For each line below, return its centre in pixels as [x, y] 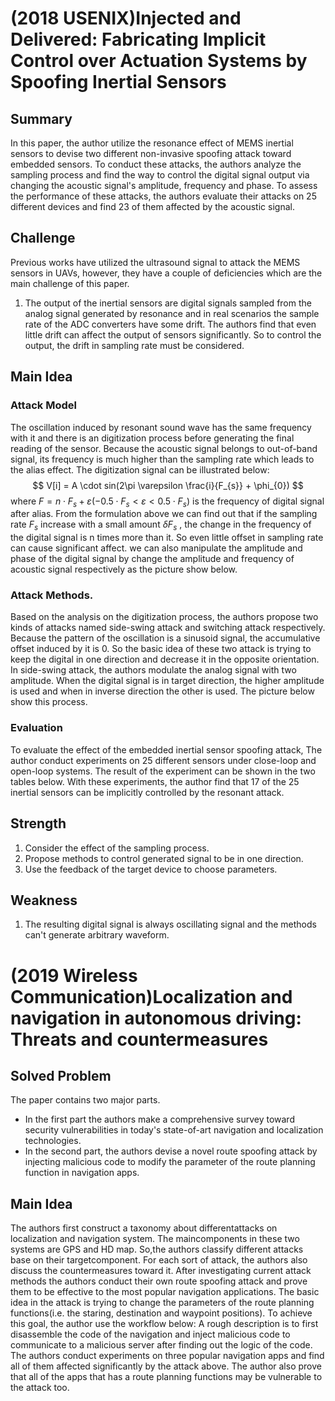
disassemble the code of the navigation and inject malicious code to [150, 1334]
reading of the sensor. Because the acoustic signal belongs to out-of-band [164, 448]
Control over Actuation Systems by [159, 61]
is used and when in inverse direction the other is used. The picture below [162, 691]
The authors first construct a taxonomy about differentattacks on [144, 1228]
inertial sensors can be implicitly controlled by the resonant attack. [147, 792]
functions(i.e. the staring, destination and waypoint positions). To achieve [161, 1313]
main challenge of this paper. [70, 283]
